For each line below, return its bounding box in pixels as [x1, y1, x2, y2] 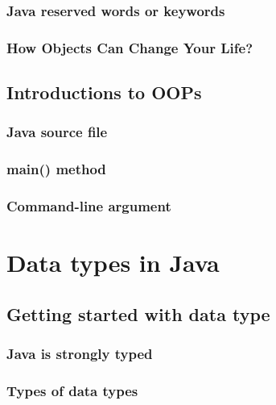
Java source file [6, 122, 108, 142]
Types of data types [6, 380, 138, 400]
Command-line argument [6, 196, 171, 216]
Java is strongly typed [6, 344, 153, 364]
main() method [6, 159, 106, 179]
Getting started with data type [6, 301, 270, 326]
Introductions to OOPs [6, 80, 202, 105]
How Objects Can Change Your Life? [6, 37, 253, 57]
